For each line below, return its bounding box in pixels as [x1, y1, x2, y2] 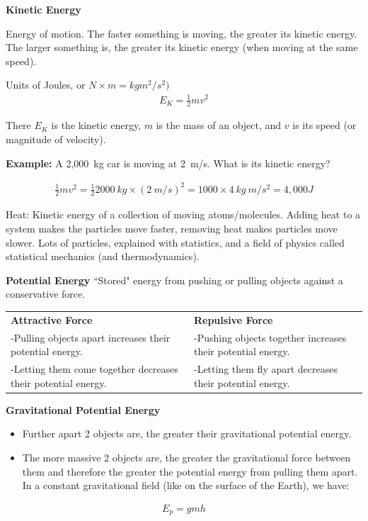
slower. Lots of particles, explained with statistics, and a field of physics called [6, 235, 345, 250]
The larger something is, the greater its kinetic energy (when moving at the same [6, 40, 358, 55]
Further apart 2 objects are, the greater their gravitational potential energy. [22, 426, 352, 441]
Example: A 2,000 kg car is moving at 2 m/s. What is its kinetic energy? [6, 155, 330, 170]
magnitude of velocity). [6, 131, 106, 146]
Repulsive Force [193, 312, 273, 327]
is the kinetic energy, [51, 118, 142, 133]
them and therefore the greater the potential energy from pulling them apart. [22, 464, 358, 478]
